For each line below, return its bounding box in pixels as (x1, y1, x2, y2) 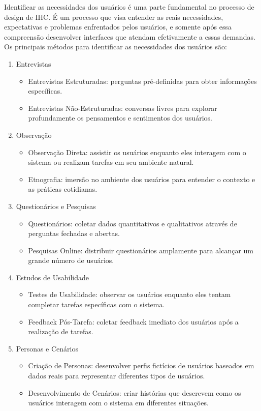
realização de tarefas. (28, 326, 93, 337)
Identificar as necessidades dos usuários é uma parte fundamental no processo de (4, 2, 254, 12)
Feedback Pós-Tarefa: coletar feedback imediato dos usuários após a (28, 316, 239, 327)
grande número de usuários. (28, 255, 114, 266)
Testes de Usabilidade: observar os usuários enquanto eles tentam (28, 289, 231, 300)
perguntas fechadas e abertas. (28, 228, 120, 239)
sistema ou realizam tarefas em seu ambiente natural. (28, 157, 194, 167)
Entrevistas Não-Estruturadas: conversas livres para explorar (28, 102, 217, 113)
